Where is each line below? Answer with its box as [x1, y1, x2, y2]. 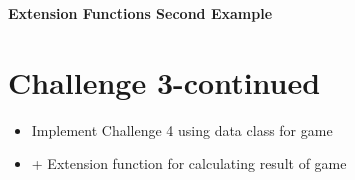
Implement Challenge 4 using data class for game [31, 119, 333, 140]
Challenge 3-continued [8, 61, 321, 102]
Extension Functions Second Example [8, 3, 273, 23]
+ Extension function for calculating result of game [31, 153, 347, 174]
